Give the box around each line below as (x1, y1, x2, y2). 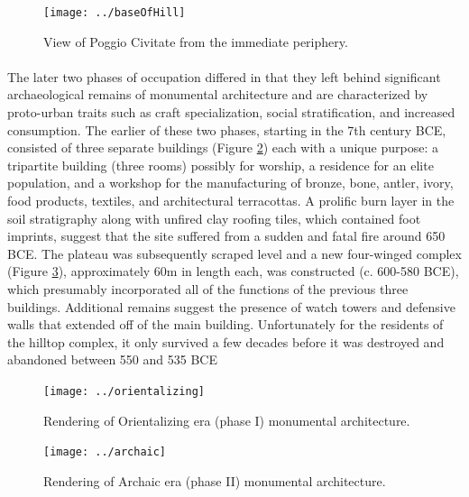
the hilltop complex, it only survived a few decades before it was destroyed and (7, 332, 445, 351)
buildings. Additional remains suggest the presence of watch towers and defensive (7, 297, 455, 316)
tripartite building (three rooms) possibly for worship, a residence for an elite (7, 155, 434, 174)
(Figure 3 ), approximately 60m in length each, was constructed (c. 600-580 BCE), (7, 262, 459, 281)
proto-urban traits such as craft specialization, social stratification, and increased (7, 103, 455, 122)
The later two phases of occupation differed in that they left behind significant (7, 67, 441, 86)
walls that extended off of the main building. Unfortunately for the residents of (7, 315, 444, 334)
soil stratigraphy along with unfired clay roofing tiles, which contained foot (7, 208, 421, 227)
